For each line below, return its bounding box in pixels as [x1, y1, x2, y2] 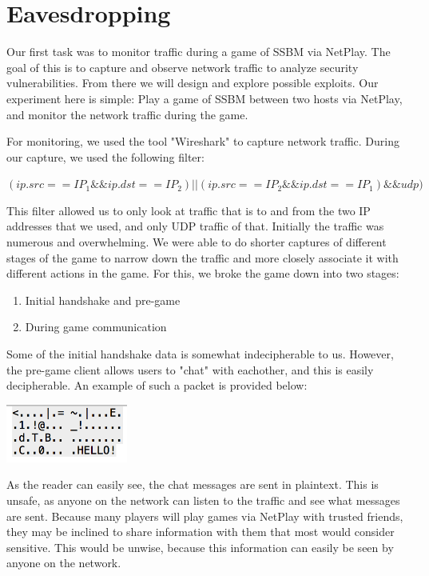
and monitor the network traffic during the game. [6, 106, 248, 122]
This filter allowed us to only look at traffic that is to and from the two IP [6, 202, 371, 218]
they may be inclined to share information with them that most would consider [6, 523, 395, 540]
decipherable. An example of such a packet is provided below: [6, 377, 308, 394]
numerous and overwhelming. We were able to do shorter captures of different [6, 234, 387, 250]
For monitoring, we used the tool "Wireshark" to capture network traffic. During [6, 133, 400, 150]
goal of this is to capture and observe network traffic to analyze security [6, 58, 359, 75]
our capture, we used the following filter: [6, 148, 205, 165]
